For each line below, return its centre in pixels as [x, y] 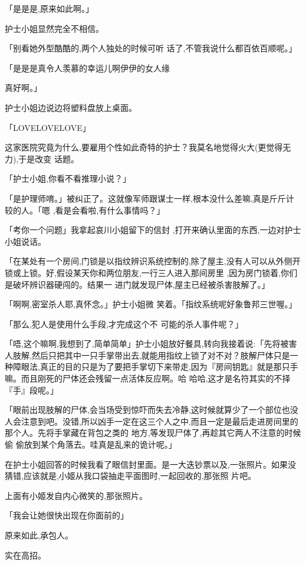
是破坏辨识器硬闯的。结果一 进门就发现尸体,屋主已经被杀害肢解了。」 [137, 284]
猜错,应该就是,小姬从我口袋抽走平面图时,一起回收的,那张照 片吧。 [131, 476]
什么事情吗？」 [136, 210]
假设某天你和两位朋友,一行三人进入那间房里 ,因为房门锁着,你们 [177, 272]
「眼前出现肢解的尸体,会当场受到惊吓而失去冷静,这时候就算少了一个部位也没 [152, 410]
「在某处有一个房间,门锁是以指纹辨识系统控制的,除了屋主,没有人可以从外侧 [149, 261]
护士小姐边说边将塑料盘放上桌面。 [71, 107]
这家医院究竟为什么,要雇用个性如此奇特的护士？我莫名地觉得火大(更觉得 [144, 147]
